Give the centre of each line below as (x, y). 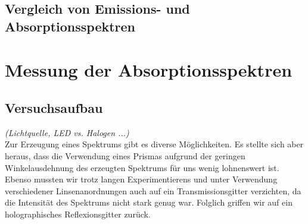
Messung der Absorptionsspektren (149, 70)
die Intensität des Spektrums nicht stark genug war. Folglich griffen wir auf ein (149, 202)
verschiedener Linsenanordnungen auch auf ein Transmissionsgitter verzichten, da (153, 190)
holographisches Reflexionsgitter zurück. (78, 214)
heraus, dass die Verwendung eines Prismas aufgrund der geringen (125, 155)
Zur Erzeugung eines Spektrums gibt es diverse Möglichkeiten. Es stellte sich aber (154, 144)
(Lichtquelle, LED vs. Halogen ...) (67, 132)
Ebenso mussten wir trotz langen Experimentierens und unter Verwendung (141, 179)
